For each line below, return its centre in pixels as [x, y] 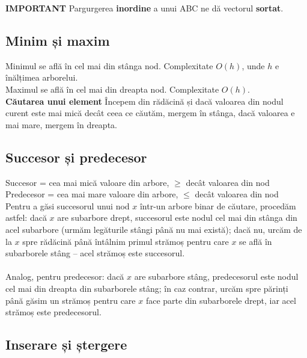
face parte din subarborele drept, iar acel [221, 300]
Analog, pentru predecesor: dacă [65, 276]
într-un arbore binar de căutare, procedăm [218, 205]
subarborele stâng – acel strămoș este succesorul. [95, 253]
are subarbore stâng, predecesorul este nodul [216, 276]
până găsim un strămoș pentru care [71, 300]
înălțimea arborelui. [42, 77]
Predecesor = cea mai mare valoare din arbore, [92, 194]
